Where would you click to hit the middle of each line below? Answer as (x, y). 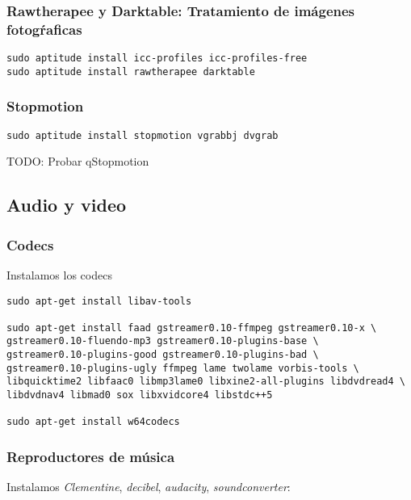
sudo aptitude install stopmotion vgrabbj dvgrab (143, 135)
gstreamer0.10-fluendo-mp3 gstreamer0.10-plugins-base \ (163, 341)
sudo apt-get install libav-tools (99, 301)
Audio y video (67, 205)
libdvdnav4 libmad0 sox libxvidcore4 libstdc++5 (140, 395)
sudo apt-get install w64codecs (93, 422)
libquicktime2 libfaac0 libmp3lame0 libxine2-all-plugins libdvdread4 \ (206, 382)
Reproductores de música (91, 456)
